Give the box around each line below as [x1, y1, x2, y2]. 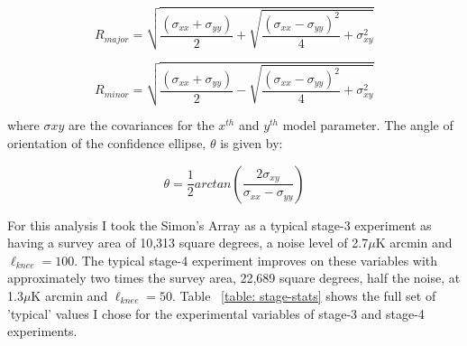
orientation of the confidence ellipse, [7, 134, 206, 153]
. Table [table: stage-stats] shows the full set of [172, 286, 436, 304]
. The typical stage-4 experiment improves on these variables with [74, 250, 438, 269]
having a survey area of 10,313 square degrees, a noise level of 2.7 [7, 233, 369, 252]
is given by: [220, 134, 283, 153]
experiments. [7, 322, 78, 341]
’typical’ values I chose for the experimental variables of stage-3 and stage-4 [7, 304, 425, 323]
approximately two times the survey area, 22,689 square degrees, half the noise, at [7, 268, 461, 287]
